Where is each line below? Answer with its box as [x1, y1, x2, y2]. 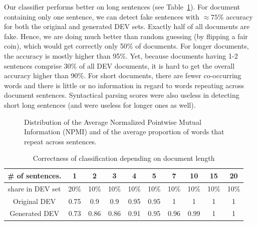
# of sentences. [8, 170, 62, 180]
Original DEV [13, 195, 56, 206]
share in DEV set [8, 183, 61, 193]
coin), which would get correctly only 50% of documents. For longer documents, [4, 41, 249, 51]
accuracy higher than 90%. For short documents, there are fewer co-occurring [4, 70, 241, 81]
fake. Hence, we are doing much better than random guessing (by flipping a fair [4, 31, 248, 41]
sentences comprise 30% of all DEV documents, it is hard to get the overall [4, 60, 235, 71]
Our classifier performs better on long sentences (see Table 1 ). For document [4, 2, 240, 12]
